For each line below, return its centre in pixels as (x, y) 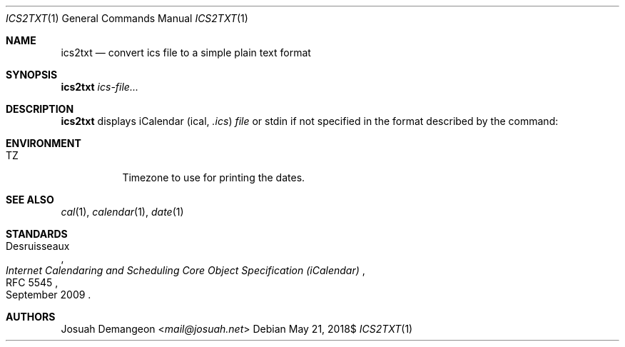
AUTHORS (31, 317)
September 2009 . (49, 295)
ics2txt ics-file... (100, 87)
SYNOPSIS (32, 75)
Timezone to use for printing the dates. (214, 177)
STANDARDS (37, 234)
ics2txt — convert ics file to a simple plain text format (186, 52)
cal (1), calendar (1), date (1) (122, 212)
